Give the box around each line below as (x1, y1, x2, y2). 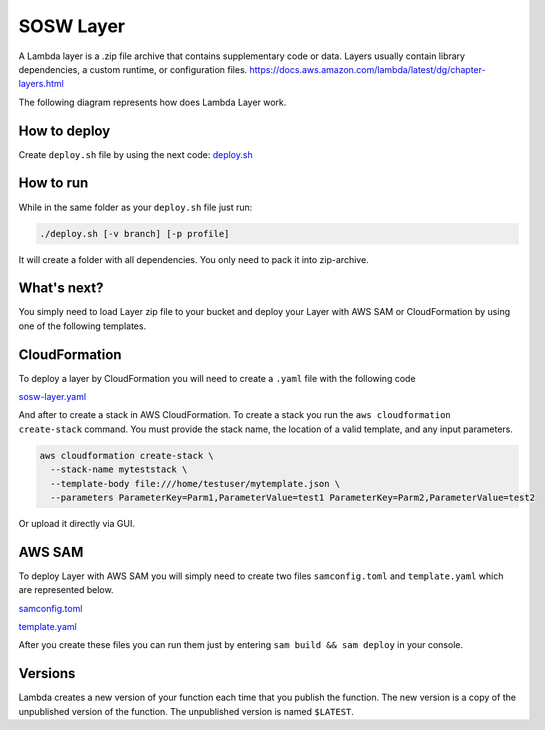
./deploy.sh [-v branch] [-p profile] (39, 228, 230, 239)
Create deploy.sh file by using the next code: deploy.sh (18, 148, 254, 160)
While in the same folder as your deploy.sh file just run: (18, 201, 253, 213)
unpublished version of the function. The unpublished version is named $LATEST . (18, 705, 355, 717)
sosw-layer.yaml (18, 391, 87, 403)
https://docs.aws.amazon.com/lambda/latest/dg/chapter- (249, 63, 486, 75)
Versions (18, 665, 76, 682)
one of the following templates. (18, 320, 147, 332)
